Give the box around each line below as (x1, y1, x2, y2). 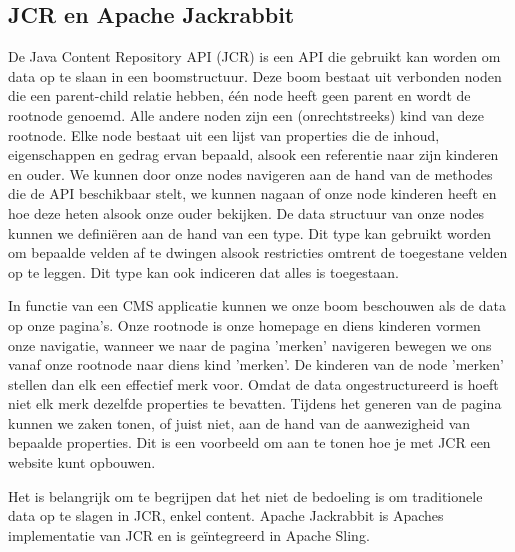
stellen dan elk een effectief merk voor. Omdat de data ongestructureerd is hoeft (8, 373, 499, 394)
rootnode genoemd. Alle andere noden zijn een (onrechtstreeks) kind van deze (8, 104, 484, 125)
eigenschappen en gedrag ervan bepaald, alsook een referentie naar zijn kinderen (8, 144, 499, 165)
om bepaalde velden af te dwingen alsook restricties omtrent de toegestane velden (8, 242, 508, 263)
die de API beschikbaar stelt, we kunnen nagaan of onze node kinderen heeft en (8, 183, 497, 204)
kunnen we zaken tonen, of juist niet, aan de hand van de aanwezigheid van (8, 412, 471, 433)
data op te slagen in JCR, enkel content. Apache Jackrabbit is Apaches (8, 505, 444, 526)
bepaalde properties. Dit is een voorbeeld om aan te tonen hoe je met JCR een (8, 432, 491, 453)
